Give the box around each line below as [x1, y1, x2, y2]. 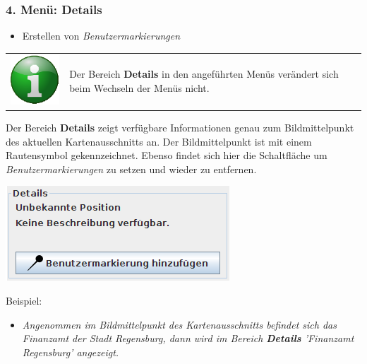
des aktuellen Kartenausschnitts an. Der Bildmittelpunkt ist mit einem [6, 134, 312, 148]
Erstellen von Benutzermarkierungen [22, 28, 181, 43]
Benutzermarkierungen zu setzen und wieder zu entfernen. [6, 161, 257, 176]
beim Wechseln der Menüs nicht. [69, 81, 210, 95]
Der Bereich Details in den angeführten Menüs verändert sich [69, 66, 339, 81]
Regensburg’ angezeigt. [22, 344, 119, 359]
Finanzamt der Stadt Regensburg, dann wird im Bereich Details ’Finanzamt [22, 331, 354, 346]
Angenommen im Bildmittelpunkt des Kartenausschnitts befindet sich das [22, 317, 337, 331]
